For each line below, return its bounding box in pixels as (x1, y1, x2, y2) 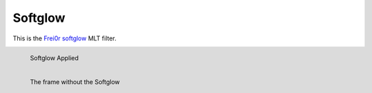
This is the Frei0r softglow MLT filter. (12, 34, 117, 42)
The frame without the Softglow (30, 77, 121, 85)
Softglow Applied (30, 53, 79, 62)
